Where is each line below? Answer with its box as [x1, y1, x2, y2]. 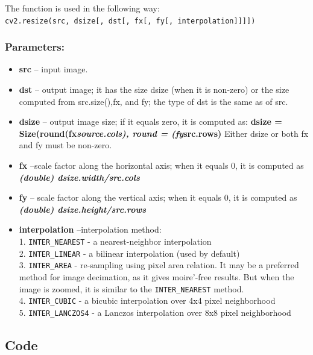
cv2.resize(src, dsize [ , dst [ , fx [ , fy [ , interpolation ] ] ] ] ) [5, 16, 256, 25]
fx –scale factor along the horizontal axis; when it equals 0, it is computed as [19, 159, 304, 172]
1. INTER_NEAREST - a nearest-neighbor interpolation [19, 235, 212, 247]
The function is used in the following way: [5, 2, 160, 14]
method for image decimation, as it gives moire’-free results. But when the [19, 270, 294, 283]
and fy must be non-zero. [19, 139, 112, 151]
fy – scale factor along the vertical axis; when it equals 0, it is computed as [19, 191, 297, 204]
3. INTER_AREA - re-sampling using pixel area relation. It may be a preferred [19, 259, 299, 271]
